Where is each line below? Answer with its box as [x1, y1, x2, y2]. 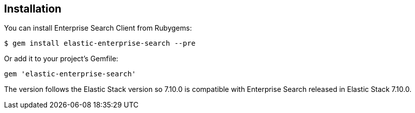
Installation [4, 3, 62, 15]
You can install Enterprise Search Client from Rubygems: [4, 24, 192, 33]
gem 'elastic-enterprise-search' [4, 70, 136, 78]
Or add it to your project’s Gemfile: [4, 54, 119, 63]
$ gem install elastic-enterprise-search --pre [4, 39, 196, 48]
